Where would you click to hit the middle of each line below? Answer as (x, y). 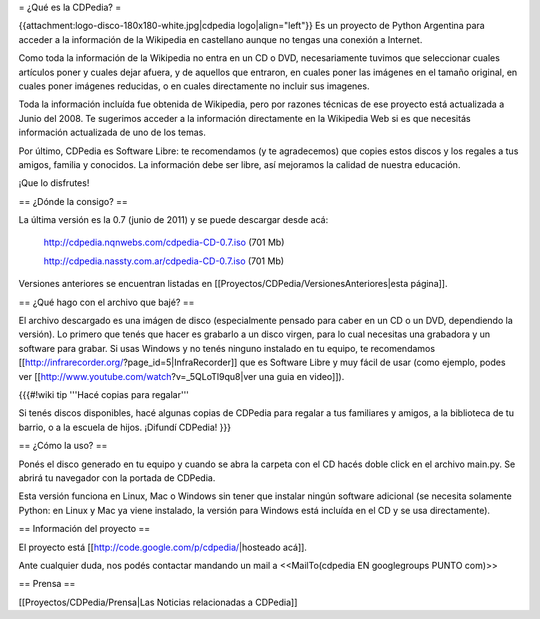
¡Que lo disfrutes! (54, 183)
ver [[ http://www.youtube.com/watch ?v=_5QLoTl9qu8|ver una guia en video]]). (181, 376)
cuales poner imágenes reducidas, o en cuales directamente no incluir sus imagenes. (194, 86)
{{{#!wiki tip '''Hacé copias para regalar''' (104, 394)
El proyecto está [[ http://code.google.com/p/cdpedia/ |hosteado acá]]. (162, 547)
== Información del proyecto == (84, 529)
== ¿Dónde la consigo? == (73, 201)
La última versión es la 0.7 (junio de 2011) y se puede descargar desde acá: (173, 220)
